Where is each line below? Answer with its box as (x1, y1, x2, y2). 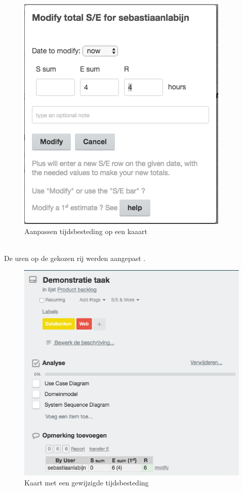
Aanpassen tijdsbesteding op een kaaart (24, 225, 148, 236)
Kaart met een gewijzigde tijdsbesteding (24, 477, 149, 487)
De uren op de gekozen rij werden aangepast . (4, 252, 146, 263)
